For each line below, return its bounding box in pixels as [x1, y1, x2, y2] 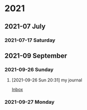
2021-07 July [4, 22, 46, 31]
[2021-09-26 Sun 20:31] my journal [11, 77, 82, 83]
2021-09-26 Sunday [4, 66, 54, 73]
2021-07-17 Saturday [4, 37, 55, 44]
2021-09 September [4, 51, 68, 60]
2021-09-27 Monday [4, 99, 54, 106]
